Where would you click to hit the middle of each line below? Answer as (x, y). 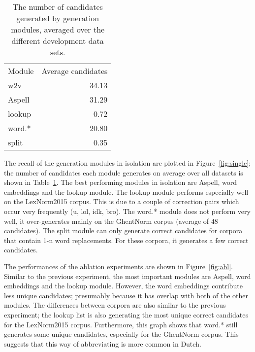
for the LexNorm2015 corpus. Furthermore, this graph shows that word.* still (121, 324)
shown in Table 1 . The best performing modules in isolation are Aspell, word (121, 182)
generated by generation (58, 18)
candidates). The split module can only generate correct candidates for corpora (123, 230)
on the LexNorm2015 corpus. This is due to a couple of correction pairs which (122, 201)
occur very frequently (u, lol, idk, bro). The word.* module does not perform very (127, 211)
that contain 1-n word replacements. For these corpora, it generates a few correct (126, 240)
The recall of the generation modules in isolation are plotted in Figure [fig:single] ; (127, 163)
